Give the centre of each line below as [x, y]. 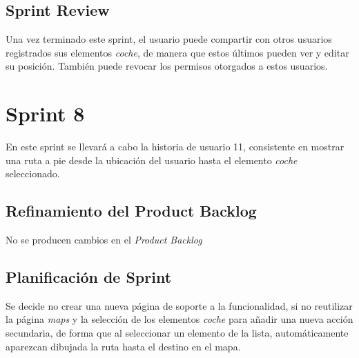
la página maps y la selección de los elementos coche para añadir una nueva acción [179, 319]
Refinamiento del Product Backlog [131, 211]
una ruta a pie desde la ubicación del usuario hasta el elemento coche [152, 160]
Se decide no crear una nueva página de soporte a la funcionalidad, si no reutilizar [179, 305]
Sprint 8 [45, 113]
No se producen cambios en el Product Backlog [104, 240]
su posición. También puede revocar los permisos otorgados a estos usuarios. [167, 66]
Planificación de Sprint [89, 277]
